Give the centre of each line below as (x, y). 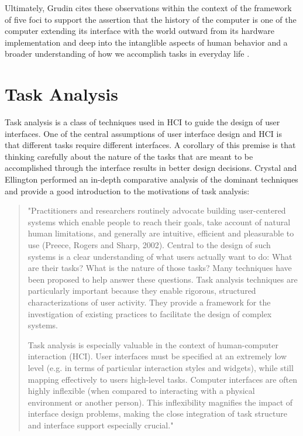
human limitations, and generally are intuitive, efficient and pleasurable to (161, 233)
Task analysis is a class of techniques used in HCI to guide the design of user (142, 122)
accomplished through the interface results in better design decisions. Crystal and (151, 168)
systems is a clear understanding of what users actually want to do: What (160, 256)
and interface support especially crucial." (101, 425)
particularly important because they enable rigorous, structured (142, 291)
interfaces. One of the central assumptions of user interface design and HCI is (143, 133)
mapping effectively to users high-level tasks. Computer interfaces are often (162, 379)
